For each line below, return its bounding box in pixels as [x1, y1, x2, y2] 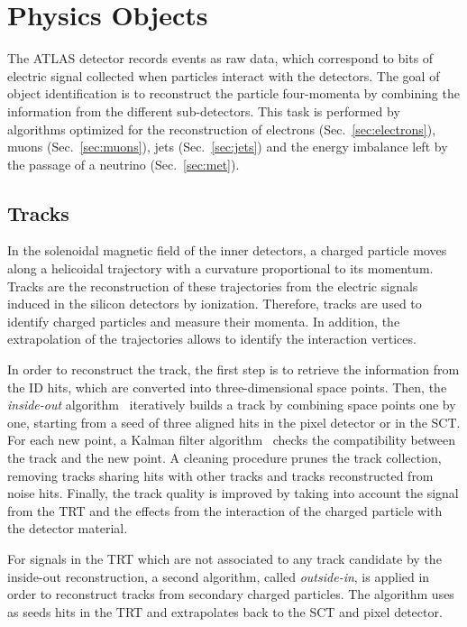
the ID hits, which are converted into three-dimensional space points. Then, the [7, 377, 447, 396]
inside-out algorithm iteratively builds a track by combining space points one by [7, 395, 456, 414]
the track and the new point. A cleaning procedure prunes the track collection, [7, 448, 442, 467]
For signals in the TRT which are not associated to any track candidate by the [7, 549, 442, 567]
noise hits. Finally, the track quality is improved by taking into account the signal [7, 484, 459, 503]
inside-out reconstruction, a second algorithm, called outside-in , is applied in [7, 567, 430, 586]
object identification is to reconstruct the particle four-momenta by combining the [7, 84, 460, 103]
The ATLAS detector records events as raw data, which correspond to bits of [7, 49, 434, 68]
